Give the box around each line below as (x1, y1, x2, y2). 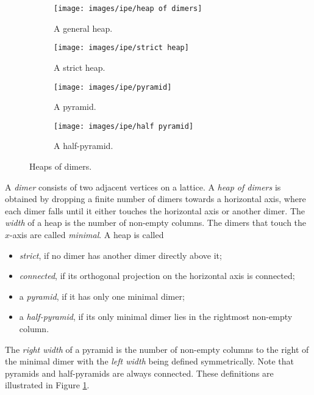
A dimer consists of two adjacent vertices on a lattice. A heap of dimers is (5, 180, 281, 193)
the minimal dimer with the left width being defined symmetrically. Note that (5, 355, 294, 368)
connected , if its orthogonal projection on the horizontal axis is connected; (19, 269, 295, 282)
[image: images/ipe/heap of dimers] (54, 4, 202, 13)
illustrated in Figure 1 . (5, 379, 90, 391)
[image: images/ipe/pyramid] (54, 82, 172, 92)
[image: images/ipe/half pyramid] (54, 121, 194, 131)
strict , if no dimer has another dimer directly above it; (19, 248, 222, 261)
